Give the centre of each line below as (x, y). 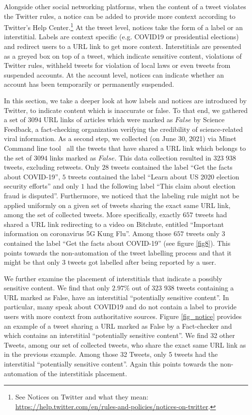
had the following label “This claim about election (161, 186)
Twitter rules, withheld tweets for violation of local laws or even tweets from (117, 65)
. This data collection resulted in (163, 157)
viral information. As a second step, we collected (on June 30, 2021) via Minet (120, 138)
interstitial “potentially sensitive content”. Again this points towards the (111, 364)
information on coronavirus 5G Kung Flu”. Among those (88, 233)
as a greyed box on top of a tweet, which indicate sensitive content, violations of (123, 56)
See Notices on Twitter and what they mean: (82, 397)
